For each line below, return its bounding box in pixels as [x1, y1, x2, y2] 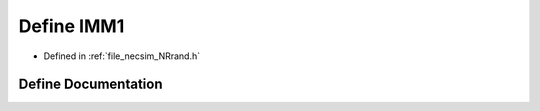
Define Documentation [18, 76, 163, 93]
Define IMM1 [18, 15, 125, 37]
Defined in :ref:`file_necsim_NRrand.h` [43, 50, 201, 62]
